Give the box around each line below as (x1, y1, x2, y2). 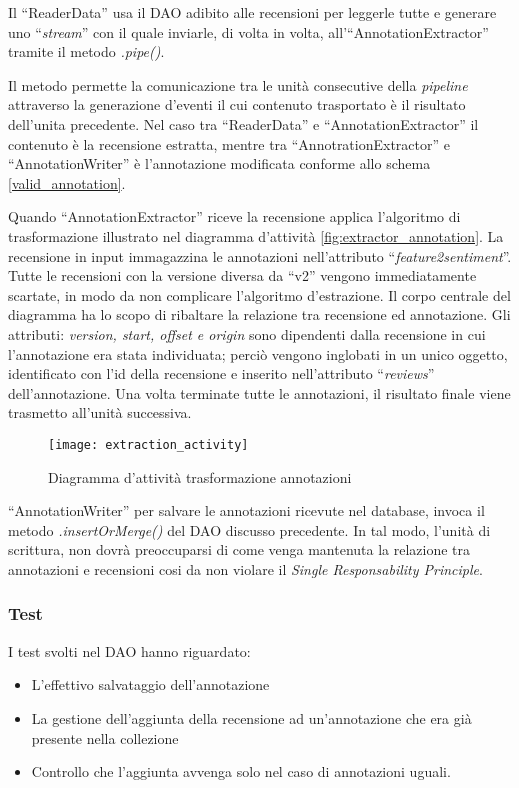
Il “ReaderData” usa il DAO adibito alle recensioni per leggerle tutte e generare (8, 2, 497, 22)
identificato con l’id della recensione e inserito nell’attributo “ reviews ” (8, 363, 435, 384)
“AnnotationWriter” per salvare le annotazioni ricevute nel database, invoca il (8, 500, 485, 521)
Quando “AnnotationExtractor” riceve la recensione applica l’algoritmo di (8, 206, 461, 227)
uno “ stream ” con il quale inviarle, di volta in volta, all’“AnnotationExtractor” (8, 21, 489, 42)
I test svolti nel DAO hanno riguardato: (8, 640, 251, 661)
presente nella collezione (31, 727, 179, 748)
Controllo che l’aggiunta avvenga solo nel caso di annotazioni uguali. (31, 761, 451, 782)
